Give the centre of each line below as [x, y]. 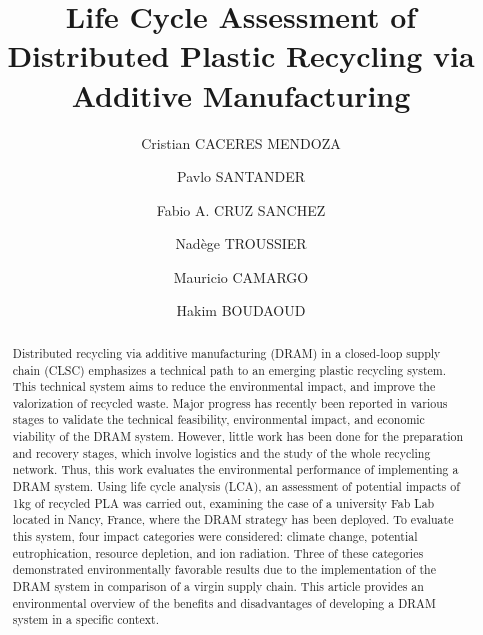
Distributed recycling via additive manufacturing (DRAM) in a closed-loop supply [226, 352]
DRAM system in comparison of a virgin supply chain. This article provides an [218, 586]
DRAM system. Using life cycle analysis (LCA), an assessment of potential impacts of [236, 486]
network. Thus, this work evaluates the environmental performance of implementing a [235, 469]
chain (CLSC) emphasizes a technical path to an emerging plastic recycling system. [229, 369]
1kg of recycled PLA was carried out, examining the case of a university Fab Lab [223, 502]
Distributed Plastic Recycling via [241, 55]
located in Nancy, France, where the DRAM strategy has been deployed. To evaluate [233, 519]
